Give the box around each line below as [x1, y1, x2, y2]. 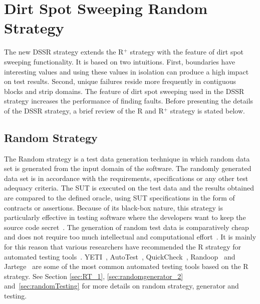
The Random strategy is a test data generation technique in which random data [4, 153, 250, 163]
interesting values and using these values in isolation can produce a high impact [4, 66, 249, 76]
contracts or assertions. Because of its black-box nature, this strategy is [4, 202, 223, 212]
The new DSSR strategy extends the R [4, 46, 124, 57]
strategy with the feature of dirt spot [130, 46, 244, 57]
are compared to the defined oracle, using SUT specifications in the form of [4, 192, 235, 203]
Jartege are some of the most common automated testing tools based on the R [4, 261, 248, 271]
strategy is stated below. [170, 105, 245, 115]
